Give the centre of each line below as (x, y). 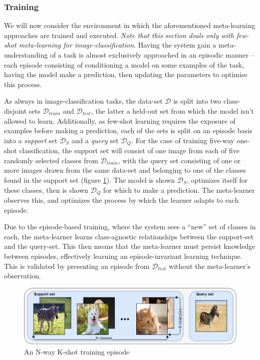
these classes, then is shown (46, 190)
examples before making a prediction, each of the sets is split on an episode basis (128, 130)
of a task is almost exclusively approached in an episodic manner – (152, 55)
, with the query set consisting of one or (179, 160)
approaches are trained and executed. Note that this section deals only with (119, 35)
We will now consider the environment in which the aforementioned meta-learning (130, 25)
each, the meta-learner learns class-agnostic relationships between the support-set (129, 236)
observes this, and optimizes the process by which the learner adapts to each (121, 200)
